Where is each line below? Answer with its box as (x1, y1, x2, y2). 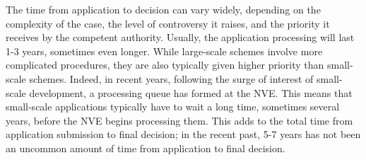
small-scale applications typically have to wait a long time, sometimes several (6, 99, 340, 114)
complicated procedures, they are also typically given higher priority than (6, 57, 324, 72)
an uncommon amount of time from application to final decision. (6, 140, 285, 155)
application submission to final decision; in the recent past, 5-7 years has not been (6, 127, 361, 142)
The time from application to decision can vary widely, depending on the (6, 2, 321, 16)
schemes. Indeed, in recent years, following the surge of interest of (29, 71, 314, 86)
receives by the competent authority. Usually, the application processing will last (6, 30, 355, 45)
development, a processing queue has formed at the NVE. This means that (29, 85, 353, 100)
